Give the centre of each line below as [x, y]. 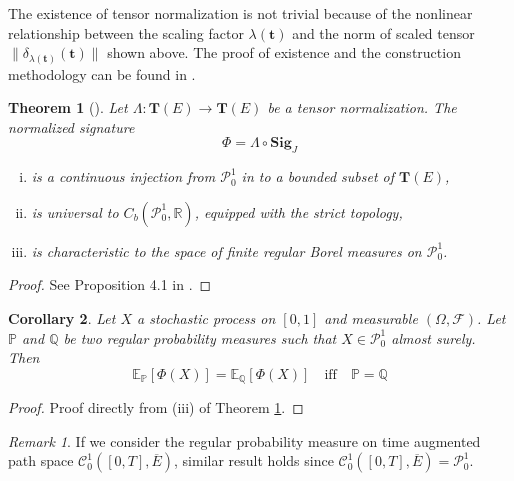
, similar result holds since [254, 460]
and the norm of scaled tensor [383, 32]
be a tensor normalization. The [362, 107]
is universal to [75, 211]
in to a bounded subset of [318, 176]
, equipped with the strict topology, [298, 211]
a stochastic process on [206, 318]
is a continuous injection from [123, 176]
